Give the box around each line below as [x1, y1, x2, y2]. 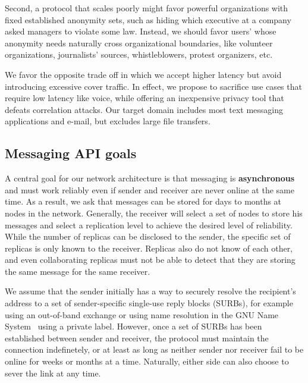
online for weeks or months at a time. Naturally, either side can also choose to [5, 355, 289, 368]
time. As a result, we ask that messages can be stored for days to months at [5, 195, 282, 208]
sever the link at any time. [5, 366, 101, 379]
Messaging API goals [5, 144, 137, 162]
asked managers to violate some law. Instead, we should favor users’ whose [5, 25, 276, 37]
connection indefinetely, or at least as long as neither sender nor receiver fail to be [5, 343, 304, 356]
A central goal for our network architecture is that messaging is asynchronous [5, 172, 295, 184]
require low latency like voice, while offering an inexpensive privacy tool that [5, 92, 284, 104]
